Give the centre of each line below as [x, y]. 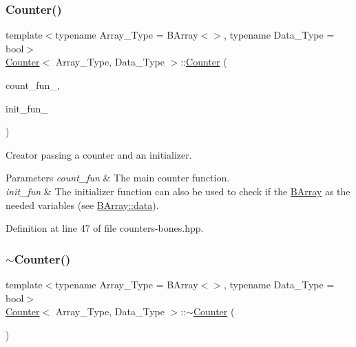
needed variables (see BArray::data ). [82, 205]
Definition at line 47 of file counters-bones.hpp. [105, 228]
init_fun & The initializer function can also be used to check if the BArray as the [178, 191]
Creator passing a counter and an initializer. [99, 154]
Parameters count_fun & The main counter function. [118, 178]
